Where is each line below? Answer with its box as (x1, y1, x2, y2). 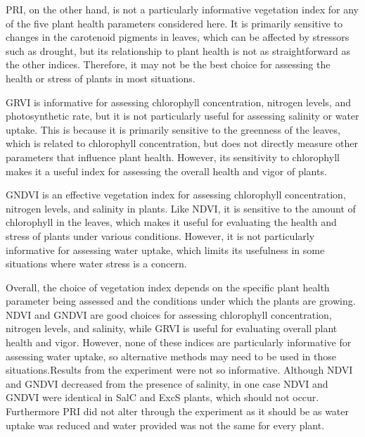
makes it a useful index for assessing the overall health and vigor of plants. (6, 163, 327, 178)
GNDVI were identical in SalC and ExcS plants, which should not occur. (6, 390, 319, 405)
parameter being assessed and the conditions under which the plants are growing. (6, 293, 356, 308)
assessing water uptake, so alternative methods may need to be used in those (6, 348, 337, 363)
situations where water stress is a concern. (6, 256, 187, 271)
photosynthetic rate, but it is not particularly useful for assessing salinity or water (6, 108, 359, 123)
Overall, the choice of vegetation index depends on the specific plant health (6, 279, 330, 294)
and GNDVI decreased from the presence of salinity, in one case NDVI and (6, 376, 328, 391)
